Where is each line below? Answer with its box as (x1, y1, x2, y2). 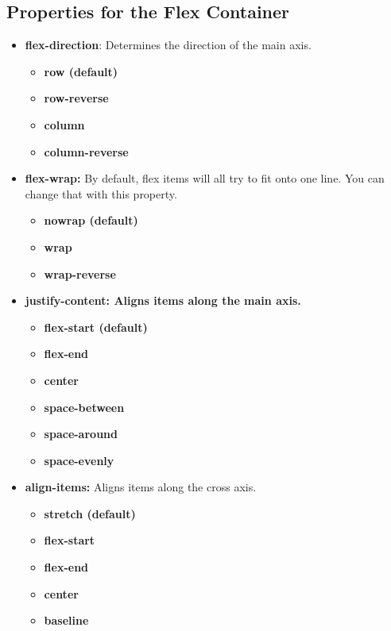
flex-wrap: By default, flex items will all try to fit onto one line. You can (25, 170, 385, 187)
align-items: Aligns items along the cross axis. (25, 479, 257, 495)
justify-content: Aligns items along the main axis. (25, 292, 301, 309)
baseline (44, 612, 89, 629)
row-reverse (44, 90, 109, 106)
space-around (44, 425, 118, 442)
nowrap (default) (44, 212, 138, 229)
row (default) (44, 63, 118, 79)
